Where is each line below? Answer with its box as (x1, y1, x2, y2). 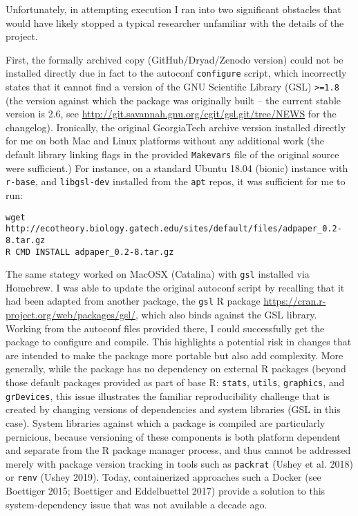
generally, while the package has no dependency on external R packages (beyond (6, 361, 346, 376)
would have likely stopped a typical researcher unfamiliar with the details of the (6, 15, 344, 30)
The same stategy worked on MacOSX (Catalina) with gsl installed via (6, 267, 310, 281)
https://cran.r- (263, 294, 326, 308)
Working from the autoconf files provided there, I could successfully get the (6, 321, 325, 335)
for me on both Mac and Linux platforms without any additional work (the (6, 133, 324, 148)
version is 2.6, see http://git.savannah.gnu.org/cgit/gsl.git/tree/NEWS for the (6, 106, 337, 121)
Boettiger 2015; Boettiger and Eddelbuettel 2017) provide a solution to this (6, 484, 326, 498)
